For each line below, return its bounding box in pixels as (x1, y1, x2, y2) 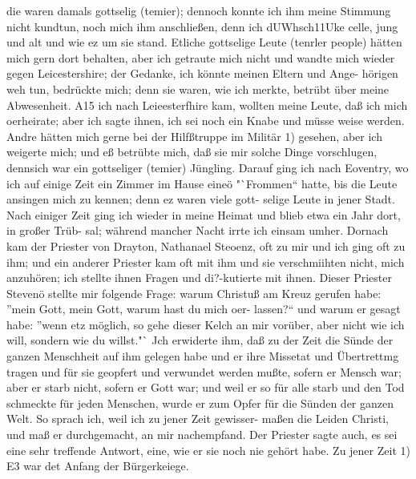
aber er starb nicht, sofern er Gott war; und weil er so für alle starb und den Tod (6, 379, 405, 396)
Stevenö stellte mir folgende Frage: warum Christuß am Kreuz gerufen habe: (6, 284, 382, 301)
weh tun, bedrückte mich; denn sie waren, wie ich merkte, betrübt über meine (6, 80, 390, 97)
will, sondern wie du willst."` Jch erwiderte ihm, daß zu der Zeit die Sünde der (6, 332, 394, 348)
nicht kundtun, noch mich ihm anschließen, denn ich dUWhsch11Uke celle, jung (6, 18, 398, 34)
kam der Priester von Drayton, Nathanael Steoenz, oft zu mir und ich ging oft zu (6, 237, 406, 254)
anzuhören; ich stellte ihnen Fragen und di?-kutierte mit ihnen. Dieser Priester (6, 269, 392, 286)
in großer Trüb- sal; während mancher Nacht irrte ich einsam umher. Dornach (6, 222, 389, 239)
